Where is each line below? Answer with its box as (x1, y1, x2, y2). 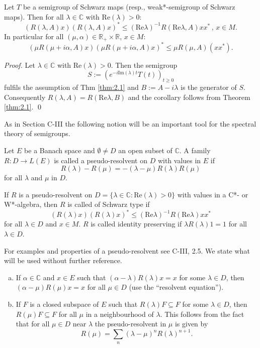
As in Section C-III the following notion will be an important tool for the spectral (4, 118, 256, 129)
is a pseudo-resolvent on (19, 189, 93, 199)
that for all (16, 318, 50, 329)
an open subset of (118, 145, 172, 155)
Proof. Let (4, 59, 35, 70)
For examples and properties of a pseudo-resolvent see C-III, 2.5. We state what (4, 245, 250, 256)
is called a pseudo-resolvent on (54, 155, 147, 165)
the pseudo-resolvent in (95, 318, 166, 329)
